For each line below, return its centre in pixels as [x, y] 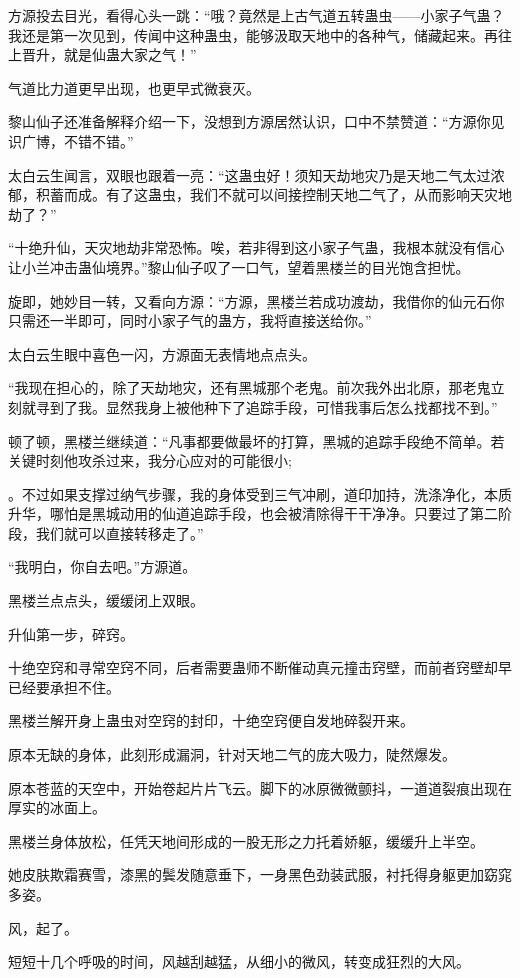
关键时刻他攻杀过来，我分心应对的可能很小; [150, 460]
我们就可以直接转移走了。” [119, 532]
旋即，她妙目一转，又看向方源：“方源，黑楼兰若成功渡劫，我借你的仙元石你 [256, 300]
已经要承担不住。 [64, 686]
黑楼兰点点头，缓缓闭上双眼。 [106, 600]
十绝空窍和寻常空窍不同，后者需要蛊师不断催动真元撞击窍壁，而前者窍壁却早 [260, 667]
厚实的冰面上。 [57, 807]
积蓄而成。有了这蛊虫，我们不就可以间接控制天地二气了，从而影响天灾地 [273, 194]
